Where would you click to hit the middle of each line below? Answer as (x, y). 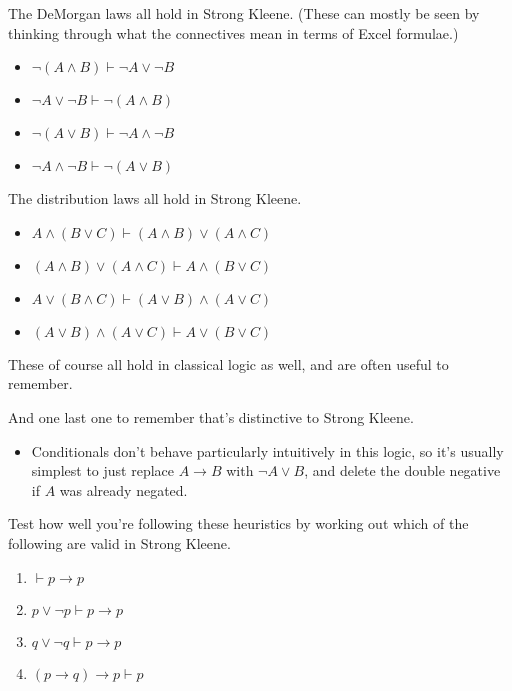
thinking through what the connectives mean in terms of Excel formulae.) (233, 32)
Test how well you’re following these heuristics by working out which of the (238, 523)
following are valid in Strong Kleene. (119, 542)
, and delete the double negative (402, 470)
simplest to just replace (102, 470)
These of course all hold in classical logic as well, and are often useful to (228, 363)
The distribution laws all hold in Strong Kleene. (155, 198)
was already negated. (123, 489)
